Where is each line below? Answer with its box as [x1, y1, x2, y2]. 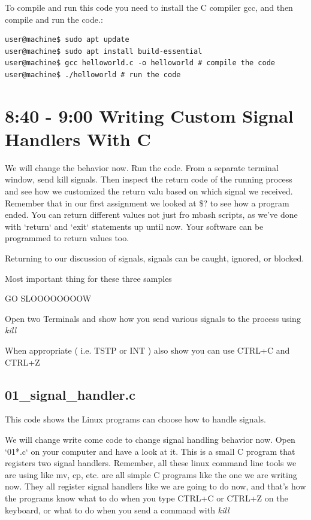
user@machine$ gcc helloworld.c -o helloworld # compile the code [5, 59, 276, 68]
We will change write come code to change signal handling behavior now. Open [5, 433, 295, 445]
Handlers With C [5, 126, 151, 151]
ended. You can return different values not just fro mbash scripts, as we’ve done [5, 208, 298, 221]
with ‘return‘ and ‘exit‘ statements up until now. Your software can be [5, 220, 264, 232]
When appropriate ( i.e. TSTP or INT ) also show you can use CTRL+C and [5, 344, 290, 356]
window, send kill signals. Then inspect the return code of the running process [5, 173, 292, 186]
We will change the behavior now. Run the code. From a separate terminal [5, 161, 279, 174]
